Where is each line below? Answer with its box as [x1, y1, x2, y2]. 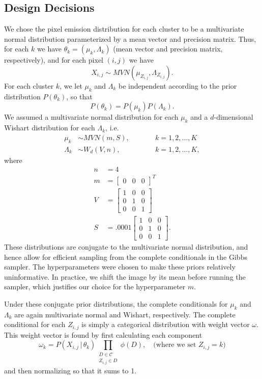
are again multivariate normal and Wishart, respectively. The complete [14, 309, 236, 319]
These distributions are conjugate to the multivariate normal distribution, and [4, 241, 248, 252]
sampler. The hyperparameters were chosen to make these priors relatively [4, 261, 236, 272]
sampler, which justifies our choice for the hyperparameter [4, 281, 186, 292]
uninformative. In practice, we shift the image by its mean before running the [4, 271, 246, 282]
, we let [60, 80, 82, 91]
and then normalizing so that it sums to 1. [4, 365, 137, 375]
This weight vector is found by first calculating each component [4, 329, 202, 340]
